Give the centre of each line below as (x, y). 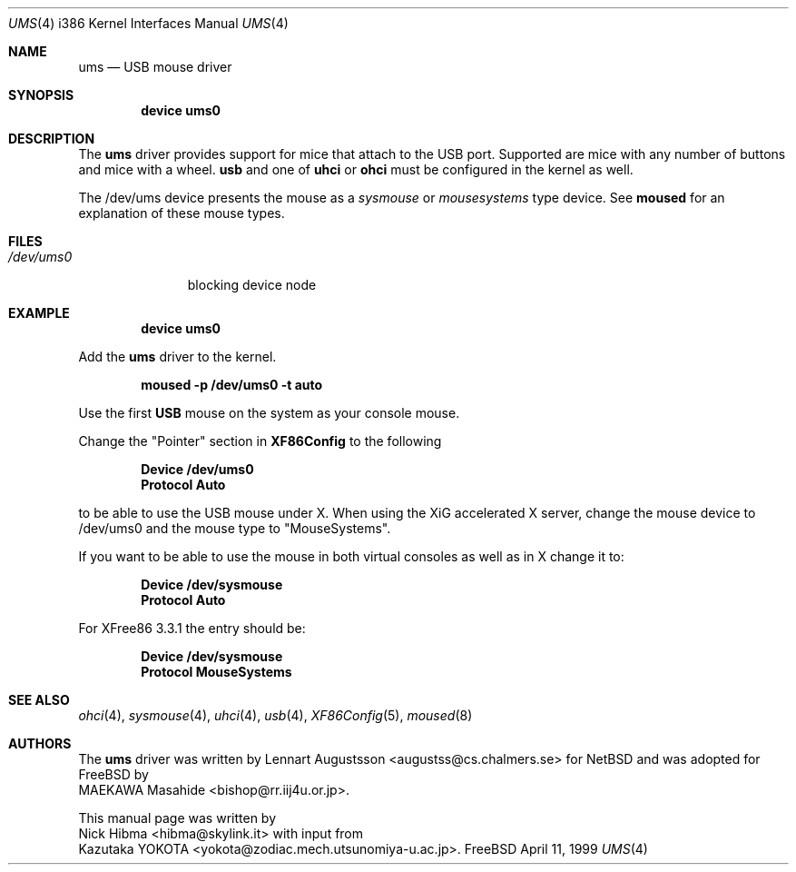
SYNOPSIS (41, 95)
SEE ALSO (39, 700)
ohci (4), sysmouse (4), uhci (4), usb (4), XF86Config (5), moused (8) (275, 715)
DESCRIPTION (52, 139)
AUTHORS (40, 743)
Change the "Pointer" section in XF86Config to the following (260, 441)
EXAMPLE (39, 313)
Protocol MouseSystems (216, 672)
